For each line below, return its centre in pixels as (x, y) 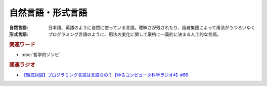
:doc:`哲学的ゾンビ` (41, 55)
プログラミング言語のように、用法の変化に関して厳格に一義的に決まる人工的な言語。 (135, 34)
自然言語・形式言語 (48, 13)
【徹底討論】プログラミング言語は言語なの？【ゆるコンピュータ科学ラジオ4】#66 (105, 75)
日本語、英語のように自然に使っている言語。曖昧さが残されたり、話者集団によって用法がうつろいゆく (152, 28)
